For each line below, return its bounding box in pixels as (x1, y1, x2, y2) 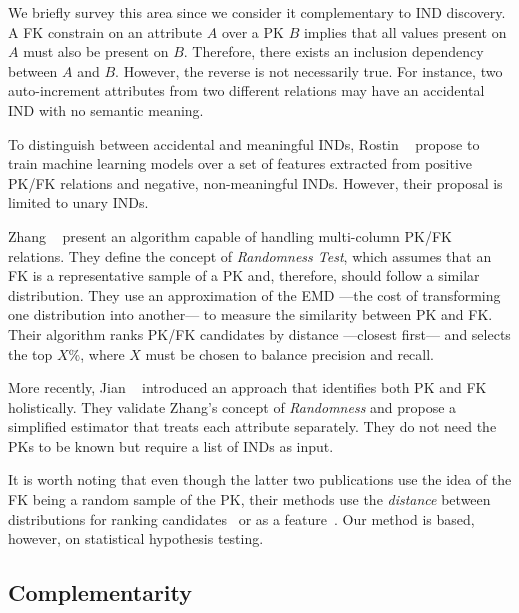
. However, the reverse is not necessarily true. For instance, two (115, 60, 503, 81)
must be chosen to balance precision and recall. (145, 343, 435, 364)
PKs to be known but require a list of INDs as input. (8, 435, 334, 456)
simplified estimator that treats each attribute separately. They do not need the (8, 416, 497, 437)
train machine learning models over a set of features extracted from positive (8, 153, 473, 174)
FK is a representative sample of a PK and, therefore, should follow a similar (8, 265, 480, 286)
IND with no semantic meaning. (8, 99, 204, 120)
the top (8, 343, 53, 364)
